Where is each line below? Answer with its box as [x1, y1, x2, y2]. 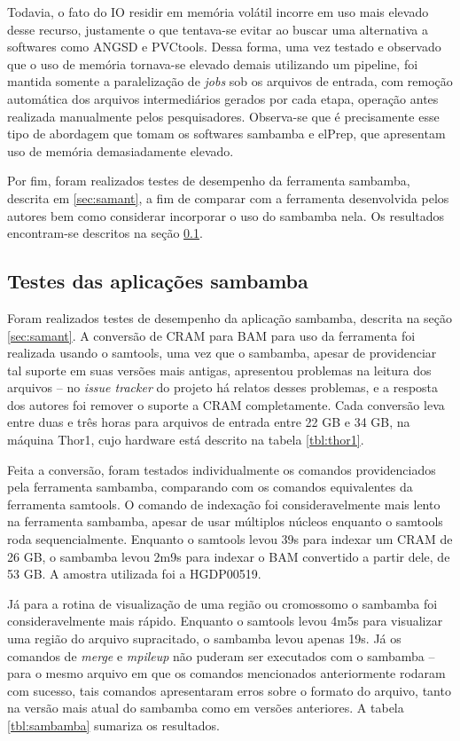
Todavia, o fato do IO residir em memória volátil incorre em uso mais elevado [7, 3, 429, 20]
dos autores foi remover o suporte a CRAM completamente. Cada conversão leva [7, 395, 445, 414]
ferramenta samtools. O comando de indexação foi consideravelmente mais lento [7, 494, 441, 513]
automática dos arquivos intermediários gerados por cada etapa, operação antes [7, 89, 439, 107]
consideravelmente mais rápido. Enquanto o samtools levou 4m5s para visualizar [7, 611, 443, 630]
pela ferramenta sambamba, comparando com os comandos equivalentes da [7, 477, 413, 496]
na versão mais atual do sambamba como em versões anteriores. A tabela [7, 698, 404, 717]
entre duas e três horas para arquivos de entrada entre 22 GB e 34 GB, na [7, 413, 410, 431]
